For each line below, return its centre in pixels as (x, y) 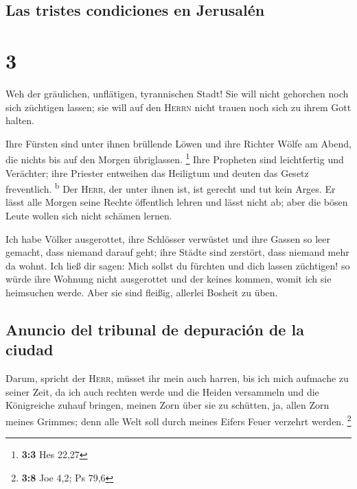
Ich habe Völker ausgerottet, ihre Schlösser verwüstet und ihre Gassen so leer (168, 238)
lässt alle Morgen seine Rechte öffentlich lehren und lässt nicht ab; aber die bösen (177, 202)
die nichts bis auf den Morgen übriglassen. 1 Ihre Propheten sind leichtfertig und (175, 158)
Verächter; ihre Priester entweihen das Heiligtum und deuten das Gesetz (157, 172)
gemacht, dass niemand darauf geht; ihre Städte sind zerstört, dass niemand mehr (177, 252)
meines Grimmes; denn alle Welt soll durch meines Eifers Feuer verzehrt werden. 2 (178, 420)
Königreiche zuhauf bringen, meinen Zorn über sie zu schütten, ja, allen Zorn (168, 405)
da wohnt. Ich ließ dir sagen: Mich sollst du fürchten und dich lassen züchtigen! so (178, 265)
